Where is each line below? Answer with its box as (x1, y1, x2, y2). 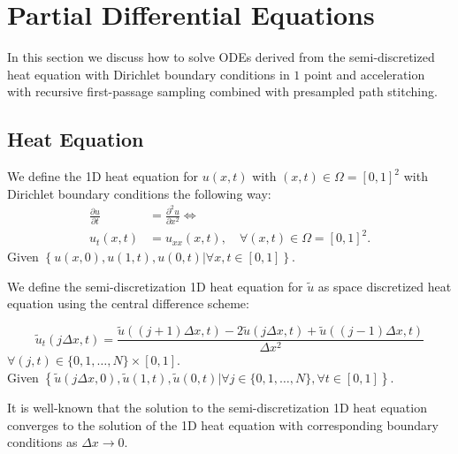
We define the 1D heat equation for (7, 167, 199, 185)
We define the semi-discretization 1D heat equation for (7, 276, 303, 295)
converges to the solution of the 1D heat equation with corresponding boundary (7, 415, 439, 434)
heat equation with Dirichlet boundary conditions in (7, 64, 290, 83)
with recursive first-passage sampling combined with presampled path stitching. (7, 82, 438, 101)
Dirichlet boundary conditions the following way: (7, 184, 271, 202)
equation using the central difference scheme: (7, 294, 249, 313)
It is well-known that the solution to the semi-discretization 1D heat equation (7, 397, 427, 416)
